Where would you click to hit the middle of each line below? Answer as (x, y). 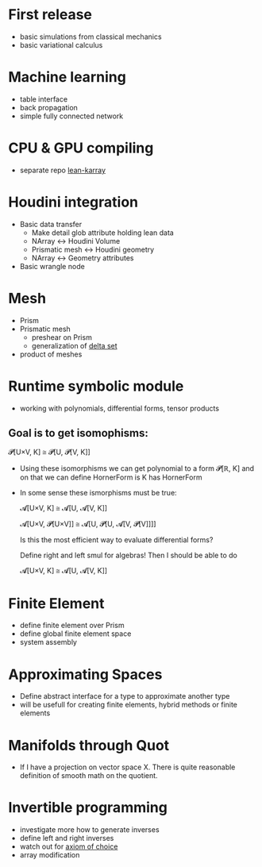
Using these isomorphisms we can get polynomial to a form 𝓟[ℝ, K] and (137, 468)
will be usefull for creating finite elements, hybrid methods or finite (129, 705)
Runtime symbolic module (96, 386)
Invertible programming (88, 808)
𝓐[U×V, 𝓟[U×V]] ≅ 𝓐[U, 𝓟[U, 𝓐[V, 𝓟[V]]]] (88, 524)
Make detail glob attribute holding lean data (103, 233)
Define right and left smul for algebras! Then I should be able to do (129, 555)
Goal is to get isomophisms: (78, 433)
